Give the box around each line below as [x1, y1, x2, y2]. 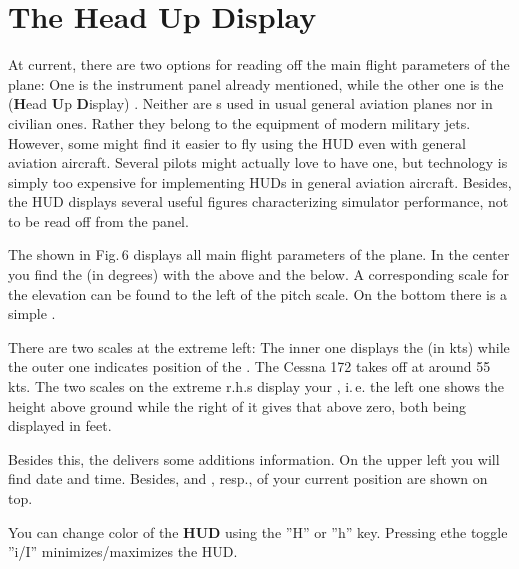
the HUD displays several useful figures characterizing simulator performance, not [8, 191, 509, 212]
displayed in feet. [8, 415, 112, 436]
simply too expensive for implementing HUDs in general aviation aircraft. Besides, [8, 171, 512, 192]
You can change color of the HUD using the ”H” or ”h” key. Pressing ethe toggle [8, 521, 508, 542]
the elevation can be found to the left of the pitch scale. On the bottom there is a [8, 283, 508, 304]
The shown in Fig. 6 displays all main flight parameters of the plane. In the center [8, 244, 510, 265]
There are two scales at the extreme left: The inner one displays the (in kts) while [8, 336, 510, 357]
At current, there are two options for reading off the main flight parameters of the [8, 54, 510, 75]
